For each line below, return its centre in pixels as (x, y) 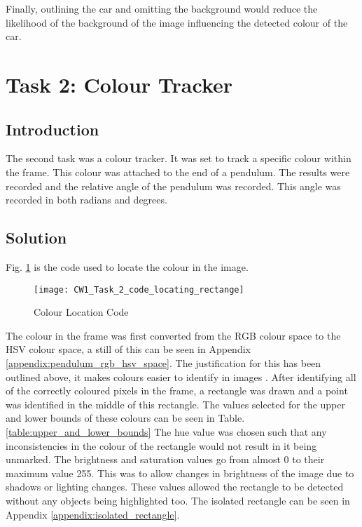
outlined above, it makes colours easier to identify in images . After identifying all (181, 376)
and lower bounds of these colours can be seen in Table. (125, 418)
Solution (36, 238)
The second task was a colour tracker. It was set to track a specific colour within (179, 158)
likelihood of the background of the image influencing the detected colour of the (177, 22)
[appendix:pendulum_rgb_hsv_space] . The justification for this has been (163, 362)
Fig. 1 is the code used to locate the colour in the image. (127, 266)
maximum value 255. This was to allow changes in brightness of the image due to (180, 473)
